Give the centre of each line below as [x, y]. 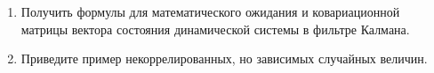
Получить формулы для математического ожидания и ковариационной [210, 11]
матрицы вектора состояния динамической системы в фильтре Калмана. [215, 29]
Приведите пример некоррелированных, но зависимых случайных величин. [224, 58]
